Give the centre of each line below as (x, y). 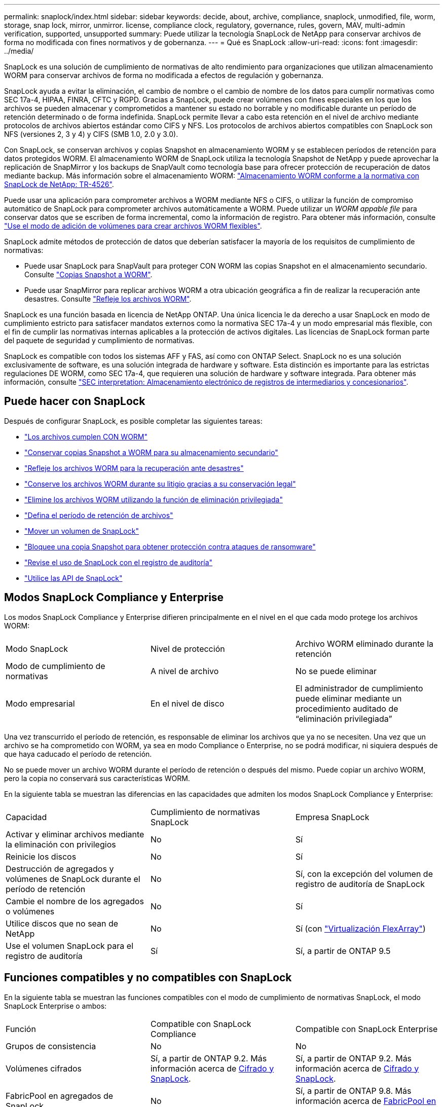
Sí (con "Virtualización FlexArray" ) (360, 928)
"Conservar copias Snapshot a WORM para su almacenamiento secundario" (151, 452)
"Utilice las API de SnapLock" (73, 578)
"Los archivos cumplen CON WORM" (86, 436)
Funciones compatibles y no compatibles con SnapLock (148, 978)
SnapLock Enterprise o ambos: (55, 1006)
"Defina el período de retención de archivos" (99, 515)
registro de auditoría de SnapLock (360, 884)
